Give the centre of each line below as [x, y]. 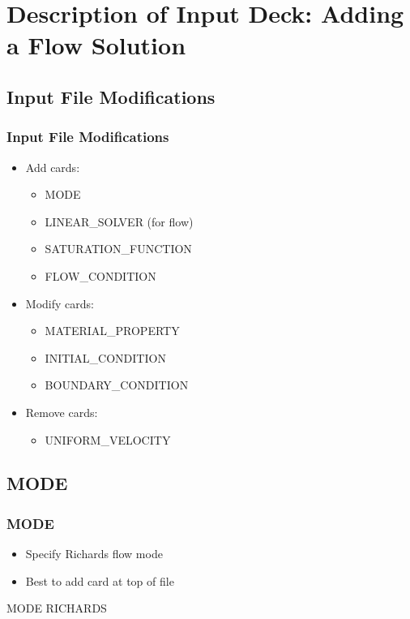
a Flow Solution [96, 45]
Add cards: [53, 167]
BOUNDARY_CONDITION [117, 385]
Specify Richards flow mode [94, 554]
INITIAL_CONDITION [105, 357]
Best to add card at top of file [100, 580]
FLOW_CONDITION [100, 275]
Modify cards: [60, 303]
